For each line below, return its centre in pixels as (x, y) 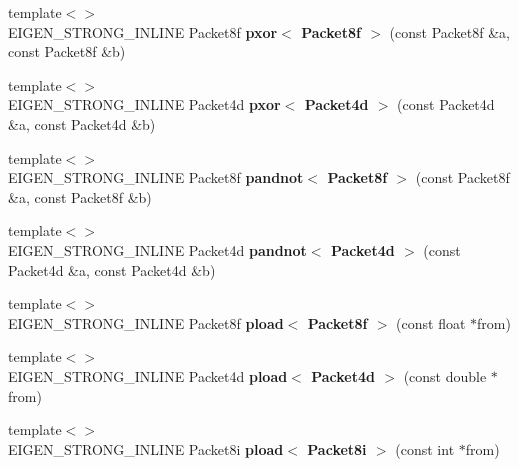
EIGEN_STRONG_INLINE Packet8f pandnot (156, 177)
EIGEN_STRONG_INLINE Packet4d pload (148, 375)
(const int (425, 448)
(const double (445, 375)
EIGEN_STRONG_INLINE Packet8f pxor (143, 31)
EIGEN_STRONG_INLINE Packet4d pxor (144, 104)
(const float (431, 322)
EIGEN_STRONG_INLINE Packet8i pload (146, 448)
